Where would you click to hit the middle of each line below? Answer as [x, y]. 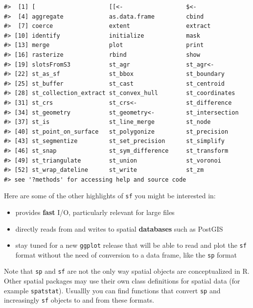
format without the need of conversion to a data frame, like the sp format [126, 254]
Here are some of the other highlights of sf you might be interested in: [110, 196]
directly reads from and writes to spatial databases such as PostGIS [119, 228]
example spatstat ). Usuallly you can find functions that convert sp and [112, 290]
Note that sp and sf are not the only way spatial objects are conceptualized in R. [127, 271]
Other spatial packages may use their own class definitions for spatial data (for [122, 281]
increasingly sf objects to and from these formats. [79, 300]
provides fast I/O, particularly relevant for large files [95, 212]
